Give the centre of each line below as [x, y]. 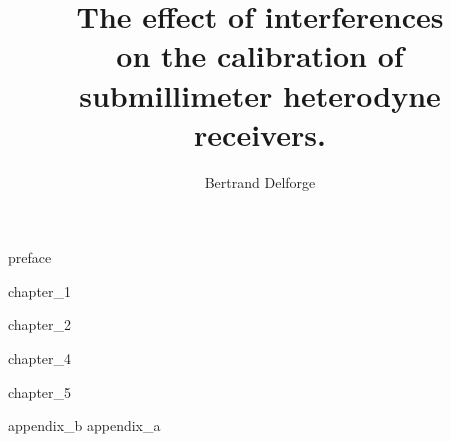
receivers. [260, 133]
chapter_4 [40, 358]
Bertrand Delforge [260, 181]
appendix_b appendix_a [84, 425]
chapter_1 [40, 290]
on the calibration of [260, 55]
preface [30, 257]
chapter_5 [40, 391]
